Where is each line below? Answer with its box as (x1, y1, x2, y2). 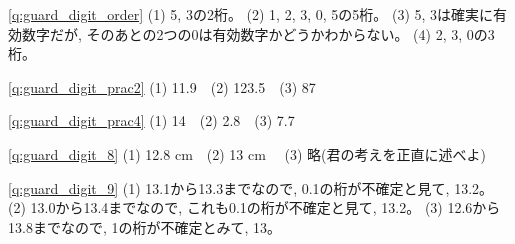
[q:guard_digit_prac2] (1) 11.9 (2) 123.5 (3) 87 (8, 76, 316, 97)
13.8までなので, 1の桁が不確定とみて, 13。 (8, 216, 281, 237)
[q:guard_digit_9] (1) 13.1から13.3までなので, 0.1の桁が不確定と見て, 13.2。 (8, 177, 494, 198)
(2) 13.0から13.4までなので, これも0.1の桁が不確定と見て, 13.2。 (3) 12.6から (8, 197, 501, 218)
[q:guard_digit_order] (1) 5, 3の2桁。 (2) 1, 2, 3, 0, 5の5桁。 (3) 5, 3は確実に (8, 4, 494, 24)
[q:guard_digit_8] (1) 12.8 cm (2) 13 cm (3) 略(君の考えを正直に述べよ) (8, 143, 486, 164)
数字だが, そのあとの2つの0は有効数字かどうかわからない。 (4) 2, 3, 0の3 (21, 23, 495, 44)
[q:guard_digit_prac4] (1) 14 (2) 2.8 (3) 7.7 (8, 110, 295, 131)
